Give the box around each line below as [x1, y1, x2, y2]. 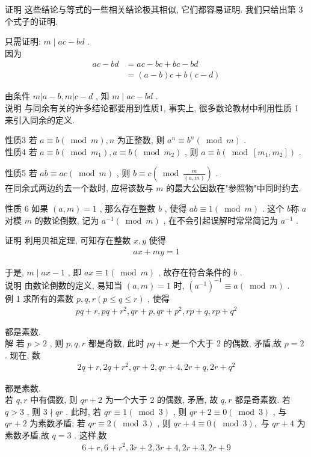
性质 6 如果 [5, 202, 49, 214]
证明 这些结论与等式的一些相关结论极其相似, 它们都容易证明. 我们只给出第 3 [5, 3, 303, 15]
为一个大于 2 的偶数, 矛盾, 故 [105, 393, 218, 406]
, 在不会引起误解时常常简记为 [163, 213, 278, 226]
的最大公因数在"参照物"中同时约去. [166, 182, 301, 194]
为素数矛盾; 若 [29, 417, 85, 429]
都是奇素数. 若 [235, 393, 291, 406]
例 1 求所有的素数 [5, 292, 74, 304]
